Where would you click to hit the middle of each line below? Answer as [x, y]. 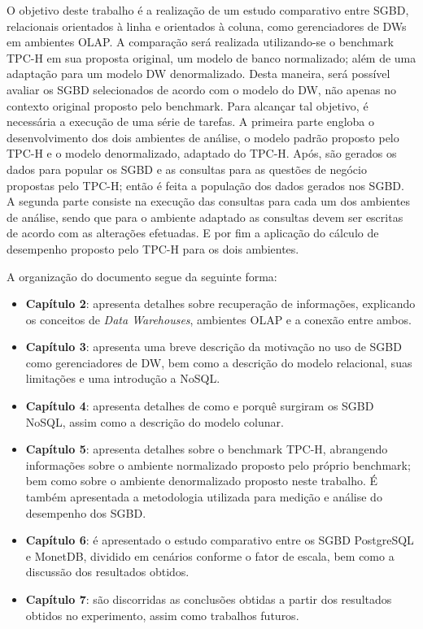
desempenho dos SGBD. [86, 512]
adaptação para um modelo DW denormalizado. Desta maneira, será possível [198, 74]
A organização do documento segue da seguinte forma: [142, 276]
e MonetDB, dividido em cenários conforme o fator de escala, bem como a [210, 555]
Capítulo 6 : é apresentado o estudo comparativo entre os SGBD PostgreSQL [220, 540]
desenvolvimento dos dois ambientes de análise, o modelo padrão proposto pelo [203, 137]
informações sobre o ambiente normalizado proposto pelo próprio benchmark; [218, 464]
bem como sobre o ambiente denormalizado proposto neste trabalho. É [202, 481]
